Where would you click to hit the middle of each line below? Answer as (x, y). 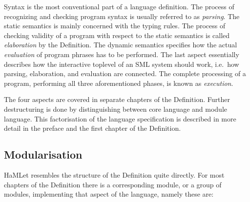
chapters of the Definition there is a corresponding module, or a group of (113, 184)
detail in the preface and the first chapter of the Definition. (93, 128)
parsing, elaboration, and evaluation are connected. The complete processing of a (125, 73)
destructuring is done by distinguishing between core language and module (116, 109)
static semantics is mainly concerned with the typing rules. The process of (115, 26)
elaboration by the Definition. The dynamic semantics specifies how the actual (121, 45)
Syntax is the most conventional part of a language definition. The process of (119, 6)
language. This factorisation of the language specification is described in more (120, 118)
